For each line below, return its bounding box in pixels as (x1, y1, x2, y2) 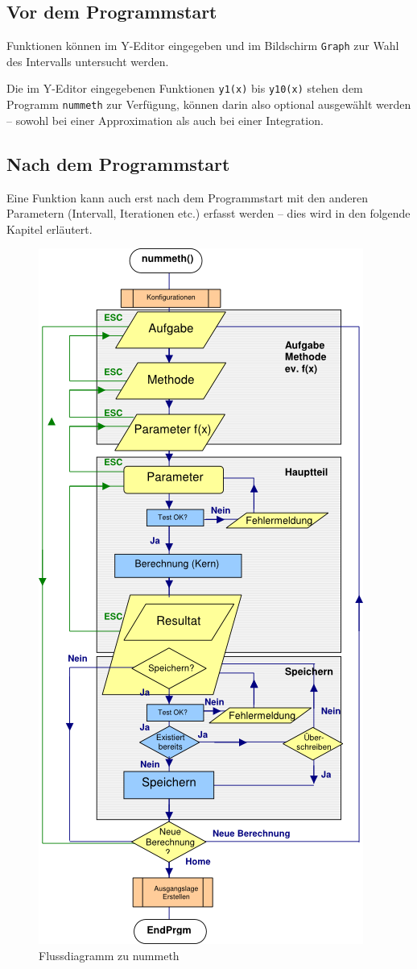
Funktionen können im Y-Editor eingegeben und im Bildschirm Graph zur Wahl (6, 37, 399, 54)
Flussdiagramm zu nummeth (39, 946, 180, 963)
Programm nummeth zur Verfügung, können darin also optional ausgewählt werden (6, 96, 411, 113)
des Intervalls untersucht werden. (6, 52, 169, 69)
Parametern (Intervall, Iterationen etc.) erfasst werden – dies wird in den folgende (6, 205, 411, 222)
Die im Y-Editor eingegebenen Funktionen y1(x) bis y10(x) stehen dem (6, 80, 363, 97)
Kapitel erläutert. (6, 220, 93, 237)
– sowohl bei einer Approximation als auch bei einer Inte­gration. (6, 111, 324, 128)
